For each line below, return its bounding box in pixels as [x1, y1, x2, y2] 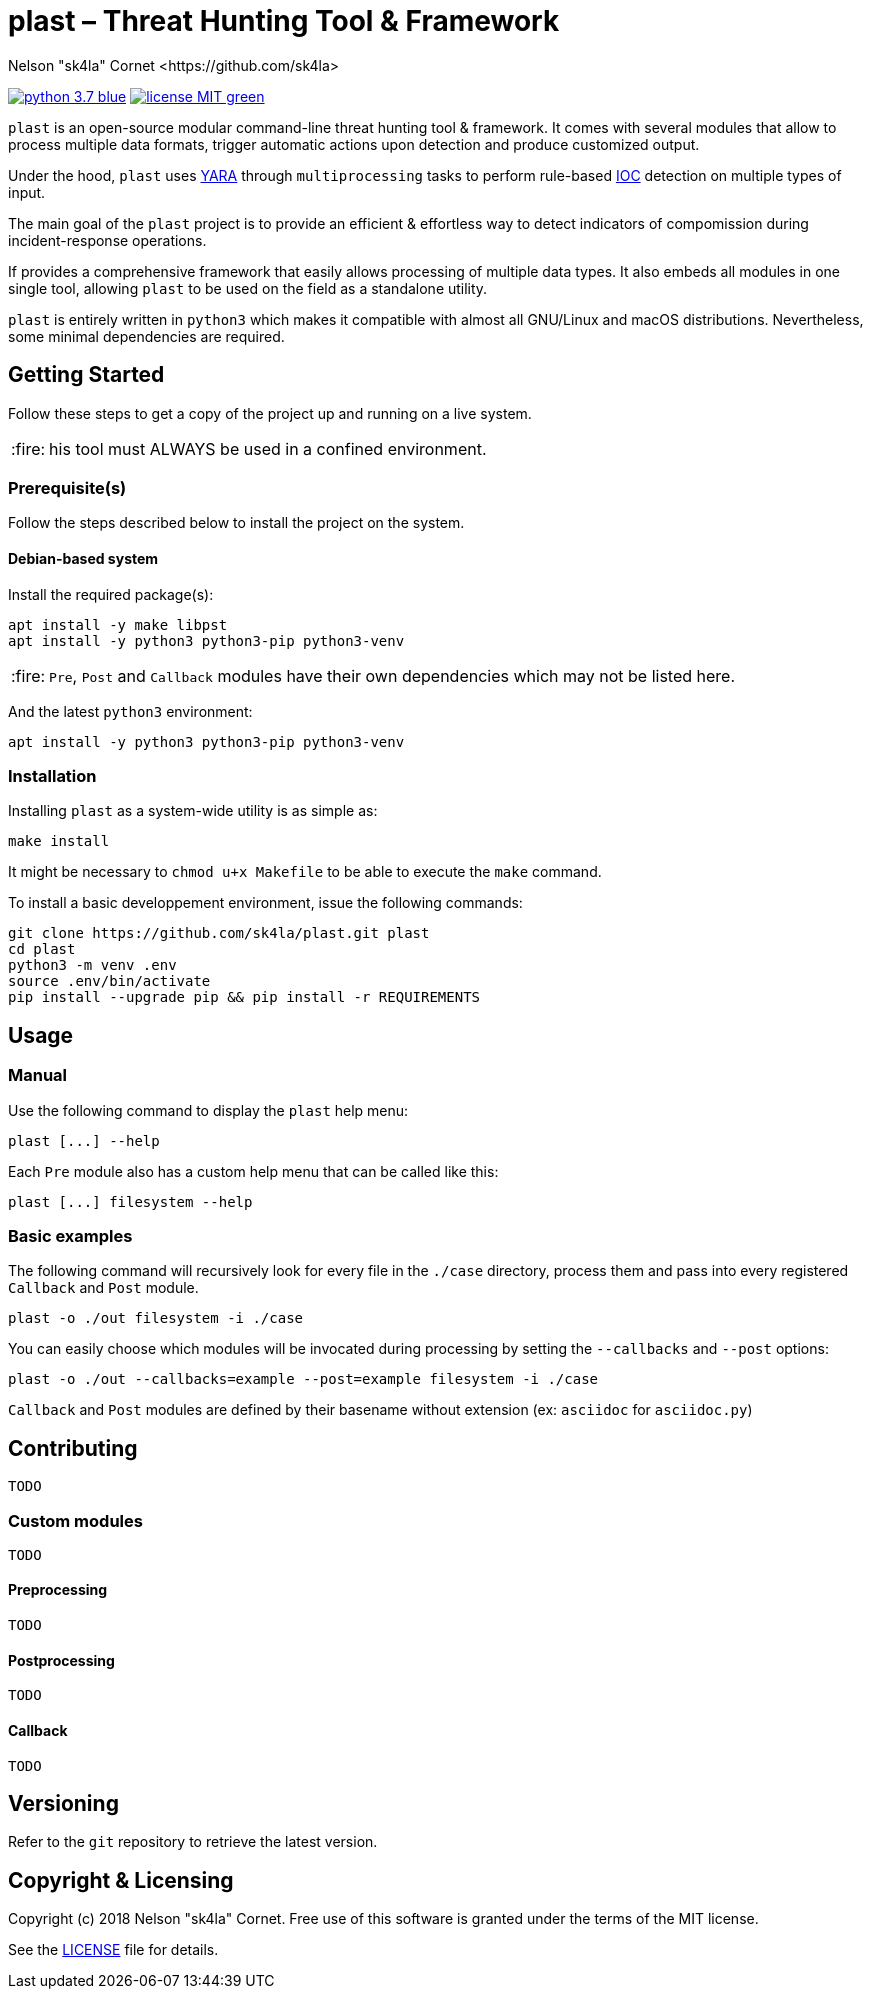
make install [8, 833, 110, 850]
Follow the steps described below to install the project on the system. [8, 514, 465, 532]
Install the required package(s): [8, 585, 214, 603]
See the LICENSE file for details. [8, 1941, 219, 1959]
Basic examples [8, 1225, 133, 1246]
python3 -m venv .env [8, 957, 177, 974]
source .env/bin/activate [8, 973, 211, 990]
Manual [8, 1065, 68, 1086]
